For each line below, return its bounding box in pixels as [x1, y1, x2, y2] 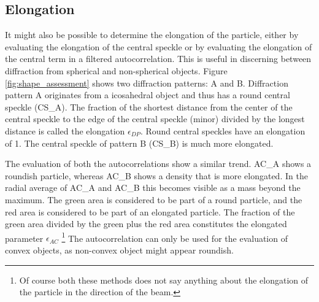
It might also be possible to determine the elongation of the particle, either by [5, 28, 299, 41]
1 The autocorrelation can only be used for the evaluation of [61, 230, 288, 244]
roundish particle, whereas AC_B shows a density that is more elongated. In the [5, 169, 308, 182]
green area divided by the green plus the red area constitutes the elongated [5, 217, 287, 230]
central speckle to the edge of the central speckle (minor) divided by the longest [5, 112, 305, 125]
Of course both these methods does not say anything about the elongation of [19, 273, 309, 286]
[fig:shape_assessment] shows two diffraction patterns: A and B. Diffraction [5, 76, 288, 89]
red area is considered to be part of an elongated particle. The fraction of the [5, 205, 295, 218]
